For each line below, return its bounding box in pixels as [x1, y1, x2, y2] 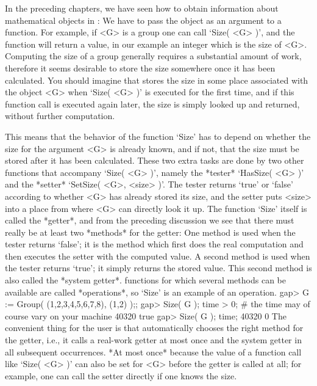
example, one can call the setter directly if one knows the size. [5, 369, 237, 382]
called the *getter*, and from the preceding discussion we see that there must [5, 214, 294, 227]
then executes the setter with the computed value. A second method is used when [5, 249, 310, 262]
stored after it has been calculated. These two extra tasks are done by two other [5, 154, 304, 167]
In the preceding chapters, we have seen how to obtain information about [5, 2, 279, 14]
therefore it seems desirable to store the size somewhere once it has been [5, 61, 276, 74]
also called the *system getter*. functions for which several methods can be [5, 274, 286, 286]
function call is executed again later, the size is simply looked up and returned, [5, 97, 300, 110]
